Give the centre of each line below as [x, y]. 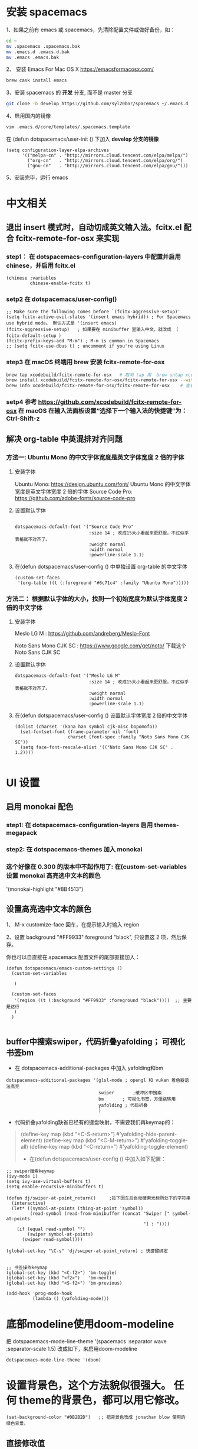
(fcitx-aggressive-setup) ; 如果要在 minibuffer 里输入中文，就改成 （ [92, 330]
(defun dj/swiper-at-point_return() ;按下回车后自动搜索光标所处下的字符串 [98, 1198]
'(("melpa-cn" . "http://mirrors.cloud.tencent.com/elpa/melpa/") [105, 155]
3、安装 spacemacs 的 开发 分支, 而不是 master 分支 [70, 93]
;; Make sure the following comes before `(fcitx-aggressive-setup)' [93, 312]
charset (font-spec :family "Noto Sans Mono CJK [128, 737]
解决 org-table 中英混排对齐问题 [64, 439]
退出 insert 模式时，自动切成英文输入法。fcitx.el [94, 227]
